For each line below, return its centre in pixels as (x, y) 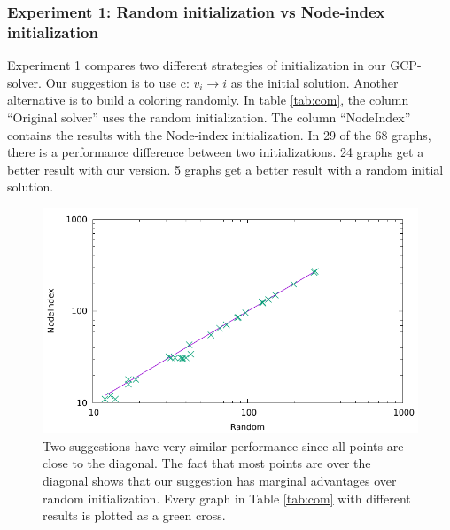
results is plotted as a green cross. (134, 515)
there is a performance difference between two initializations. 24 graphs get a (216, 152)
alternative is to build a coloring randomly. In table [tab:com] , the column (208, 100)
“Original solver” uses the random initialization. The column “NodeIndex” (209, 117)
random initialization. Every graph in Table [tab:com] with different (227, 498)
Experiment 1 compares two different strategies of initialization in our (197, 65)
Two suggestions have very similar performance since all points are (223, 445)
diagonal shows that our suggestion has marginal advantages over (220, 481)
